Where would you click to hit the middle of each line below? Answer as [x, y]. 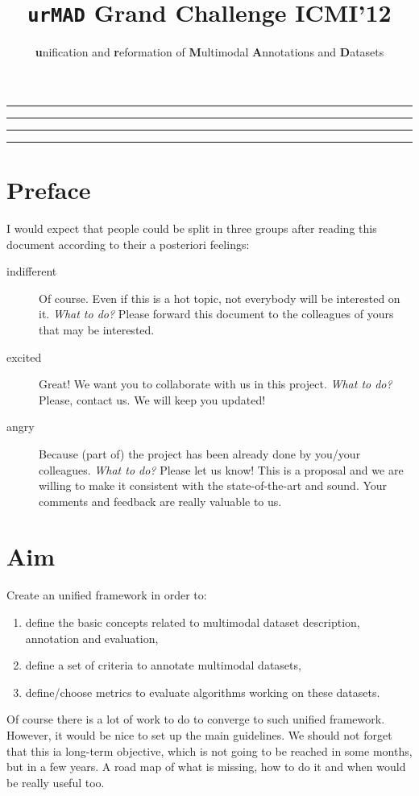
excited [24, 357]
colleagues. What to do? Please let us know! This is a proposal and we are [221, 469]
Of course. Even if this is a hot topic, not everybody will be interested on [220, 298]
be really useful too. [56, 782]
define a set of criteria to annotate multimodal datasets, [163, 665]
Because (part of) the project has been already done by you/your [200, 453]
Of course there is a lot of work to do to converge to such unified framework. [196, 719]
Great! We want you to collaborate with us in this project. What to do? [216, 384]
